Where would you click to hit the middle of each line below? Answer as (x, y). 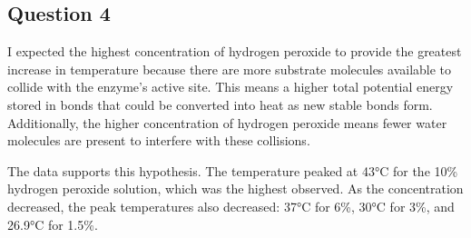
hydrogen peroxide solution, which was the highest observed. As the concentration (235, 188)
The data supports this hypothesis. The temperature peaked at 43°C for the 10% (233, 170)
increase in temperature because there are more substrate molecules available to (230, 69)
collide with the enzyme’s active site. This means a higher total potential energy (231, 87)
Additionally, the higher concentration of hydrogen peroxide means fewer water (227, 122)
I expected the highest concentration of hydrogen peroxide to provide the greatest (235, 51)
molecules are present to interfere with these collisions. (159, 140)
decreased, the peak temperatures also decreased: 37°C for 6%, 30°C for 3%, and (231, 206)
